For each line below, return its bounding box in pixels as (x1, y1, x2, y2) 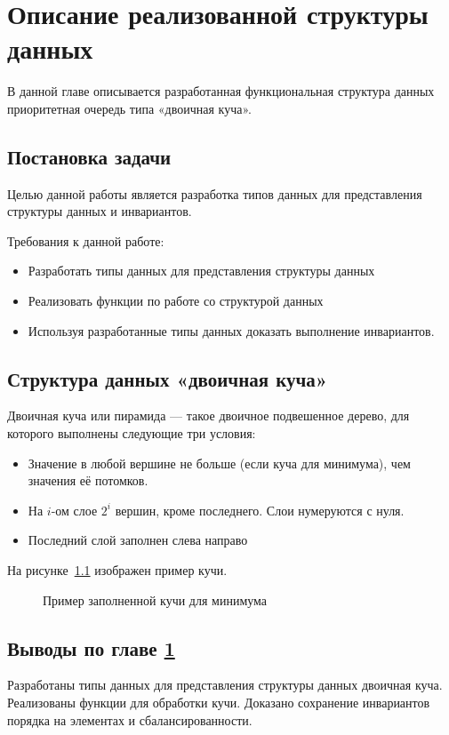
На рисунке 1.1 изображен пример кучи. (7, 561, 228, 579)
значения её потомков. (28, 471, 148, 490)
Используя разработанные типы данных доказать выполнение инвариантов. (28, 321, 435, 340)
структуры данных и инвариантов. (7, 202, 192, 220)
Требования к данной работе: (7, 231, 164, 250)
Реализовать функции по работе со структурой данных (28, 292, 324, 310)
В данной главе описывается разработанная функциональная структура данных (7, 82, 435, 100)
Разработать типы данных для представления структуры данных (28, 261, 375, 280)
